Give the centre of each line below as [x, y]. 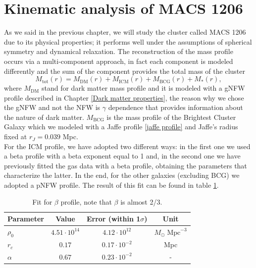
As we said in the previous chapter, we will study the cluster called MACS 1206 [125, 32]
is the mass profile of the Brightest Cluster [171, 117]
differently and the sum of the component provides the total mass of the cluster [125, 71]
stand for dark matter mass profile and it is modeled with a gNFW [143, 88]
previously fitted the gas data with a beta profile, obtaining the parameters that [126, 165]
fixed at [16, 136]
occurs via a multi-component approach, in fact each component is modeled [119, 61]
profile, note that [86, 201]
